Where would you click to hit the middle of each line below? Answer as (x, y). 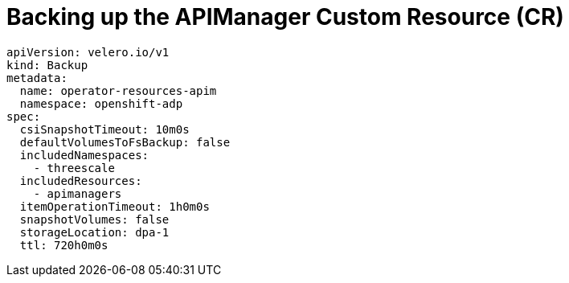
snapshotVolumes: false (94, 219)
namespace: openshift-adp (101, 103)
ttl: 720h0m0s (64, 245)
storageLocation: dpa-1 (94, 232)
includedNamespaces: (84, 155)
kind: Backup (47, 65)
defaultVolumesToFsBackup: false (125, 142)
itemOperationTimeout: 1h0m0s (115, 206)
